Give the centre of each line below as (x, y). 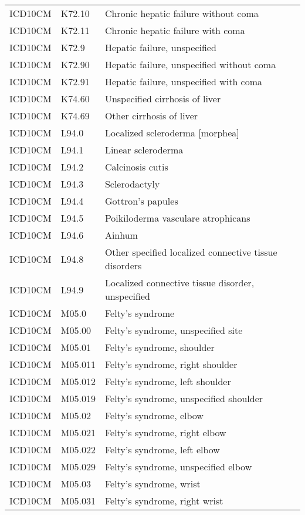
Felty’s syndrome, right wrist (164, 501)
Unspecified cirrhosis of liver (163, 98)
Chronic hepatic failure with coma (175, 30)
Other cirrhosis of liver (151, 116)
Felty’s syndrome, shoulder (160, 347)
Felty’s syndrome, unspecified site (174, 330)
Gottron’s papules (141, 201)
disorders (123, 265)
